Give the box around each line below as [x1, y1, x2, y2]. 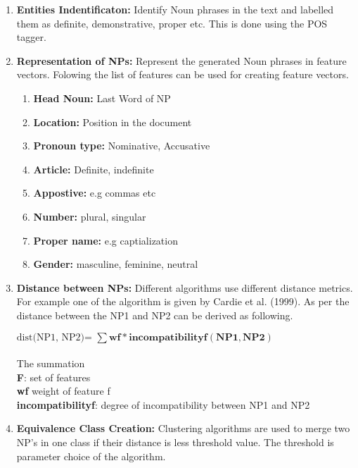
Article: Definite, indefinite [33, 161, 154, 176]
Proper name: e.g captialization [33, 233, 178, 247]
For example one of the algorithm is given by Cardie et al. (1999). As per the [16, 294, 350, 309]
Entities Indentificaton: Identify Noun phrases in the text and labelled [16, 2, 334, 16]
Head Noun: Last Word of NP [33, 90, 171, 105]
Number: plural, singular [33, 209, 146, 223]
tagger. [16, 30, 46, 44]
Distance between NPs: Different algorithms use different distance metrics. [16, 280, 353, 295]
